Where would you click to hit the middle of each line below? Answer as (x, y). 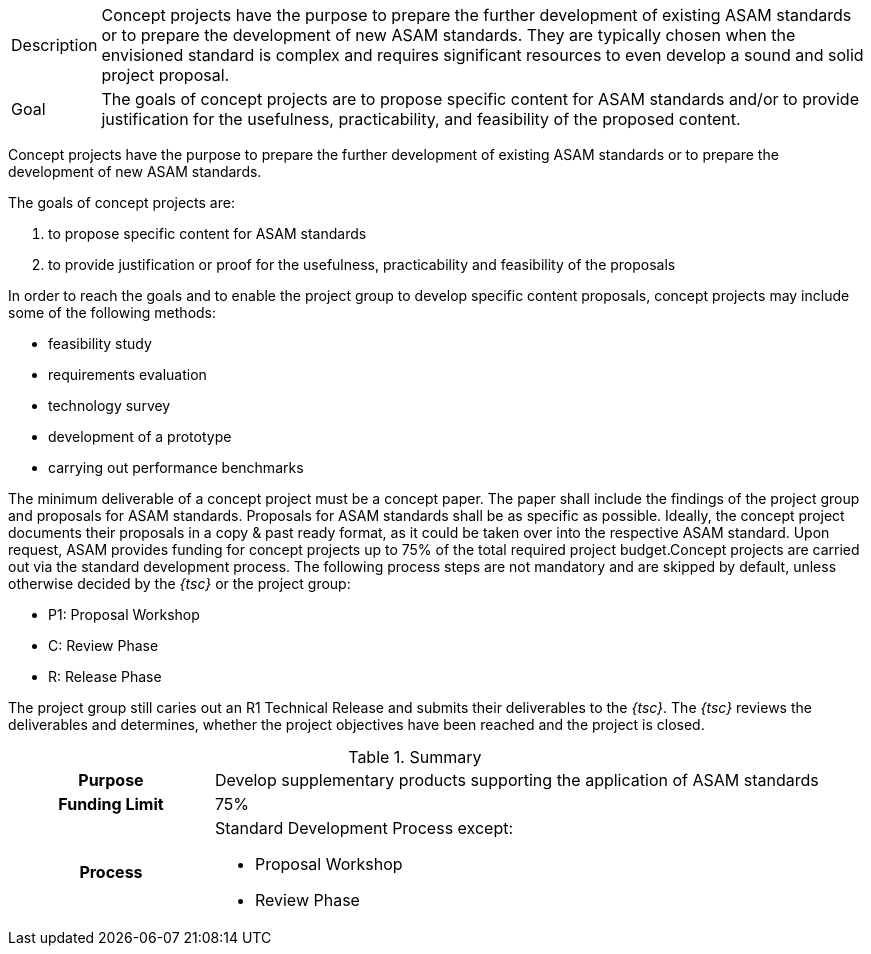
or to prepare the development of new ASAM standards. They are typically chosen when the (448, 35)
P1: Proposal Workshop (124, 614)
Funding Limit (111, 804)
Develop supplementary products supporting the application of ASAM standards (516, 780)
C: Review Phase (103, 645)
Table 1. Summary (415, 757)
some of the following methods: (112, 312)
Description (54, 45)
